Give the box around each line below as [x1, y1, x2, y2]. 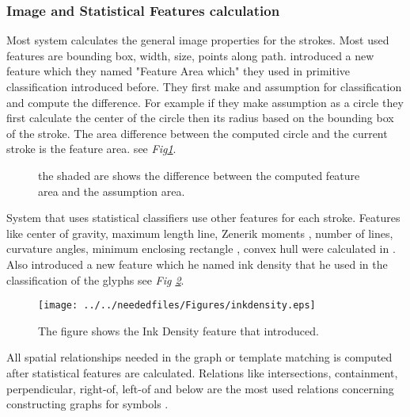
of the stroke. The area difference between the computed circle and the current [6, 124, 388, 141]
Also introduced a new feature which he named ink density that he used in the [6, 255, 388, 272]
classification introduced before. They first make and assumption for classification [6, 78, 402, 94]
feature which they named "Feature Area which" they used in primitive [6, 63, 351, 79]
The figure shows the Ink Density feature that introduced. [38, 322, 319, 339]
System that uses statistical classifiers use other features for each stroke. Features [6, 209, 401, 226]
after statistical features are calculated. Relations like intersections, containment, [6, 364, 398, 381]
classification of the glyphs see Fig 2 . [6, 271, 184, 288]
